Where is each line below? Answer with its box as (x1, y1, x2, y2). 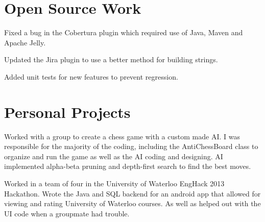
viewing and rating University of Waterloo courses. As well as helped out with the (4, 198, 261, 209)
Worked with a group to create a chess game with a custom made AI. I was (4, 131, 240, 141)
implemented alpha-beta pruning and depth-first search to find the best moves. (4, 161, 251, 171)
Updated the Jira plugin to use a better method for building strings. (4, 54, 218, 65)
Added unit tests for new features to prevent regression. (4, 71, 178, 82)
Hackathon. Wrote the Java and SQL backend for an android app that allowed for (4, 188, 261, 199)
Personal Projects (4, 101, 131, 122)
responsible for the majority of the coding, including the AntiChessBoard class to (4, 141, 258, 152)
